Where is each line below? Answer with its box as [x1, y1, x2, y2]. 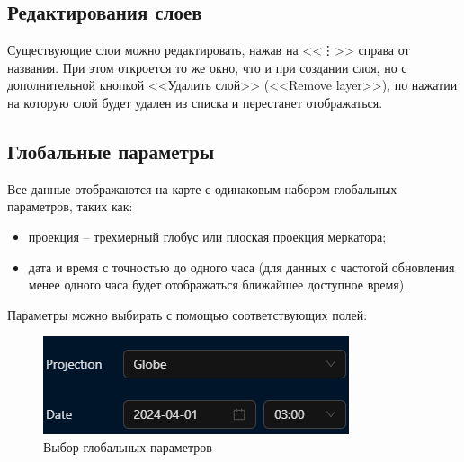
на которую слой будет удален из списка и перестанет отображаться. [7, 93, 383, 111]
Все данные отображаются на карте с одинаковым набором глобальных [7, 179, 397, 198]
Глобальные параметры [7, 137, 215, 164]
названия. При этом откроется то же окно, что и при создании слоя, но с [7, 58, 407, 76]
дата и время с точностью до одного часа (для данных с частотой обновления [28, 257, 455, 276]
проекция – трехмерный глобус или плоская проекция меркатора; [28, 227, 387, 245]
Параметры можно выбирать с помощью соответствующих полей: [7, 305, 368, 324]
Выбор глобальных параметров [43, 437, 212, 456]
